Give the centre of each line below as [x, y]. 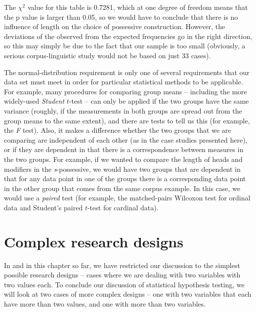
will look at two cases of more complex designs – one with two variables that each [128, 294]
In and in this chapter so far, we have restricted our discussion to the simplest [122, 265]
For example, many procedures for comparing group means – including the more [126, 91]
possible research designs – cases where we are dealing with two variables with [122, 275]
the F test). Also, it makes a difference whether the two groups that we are [118, 130]
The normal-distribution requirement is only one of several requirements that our [127, 72]
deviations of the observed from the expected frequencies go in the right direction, [128, 36]
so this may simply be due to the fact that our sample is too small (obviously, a [125, 46]
